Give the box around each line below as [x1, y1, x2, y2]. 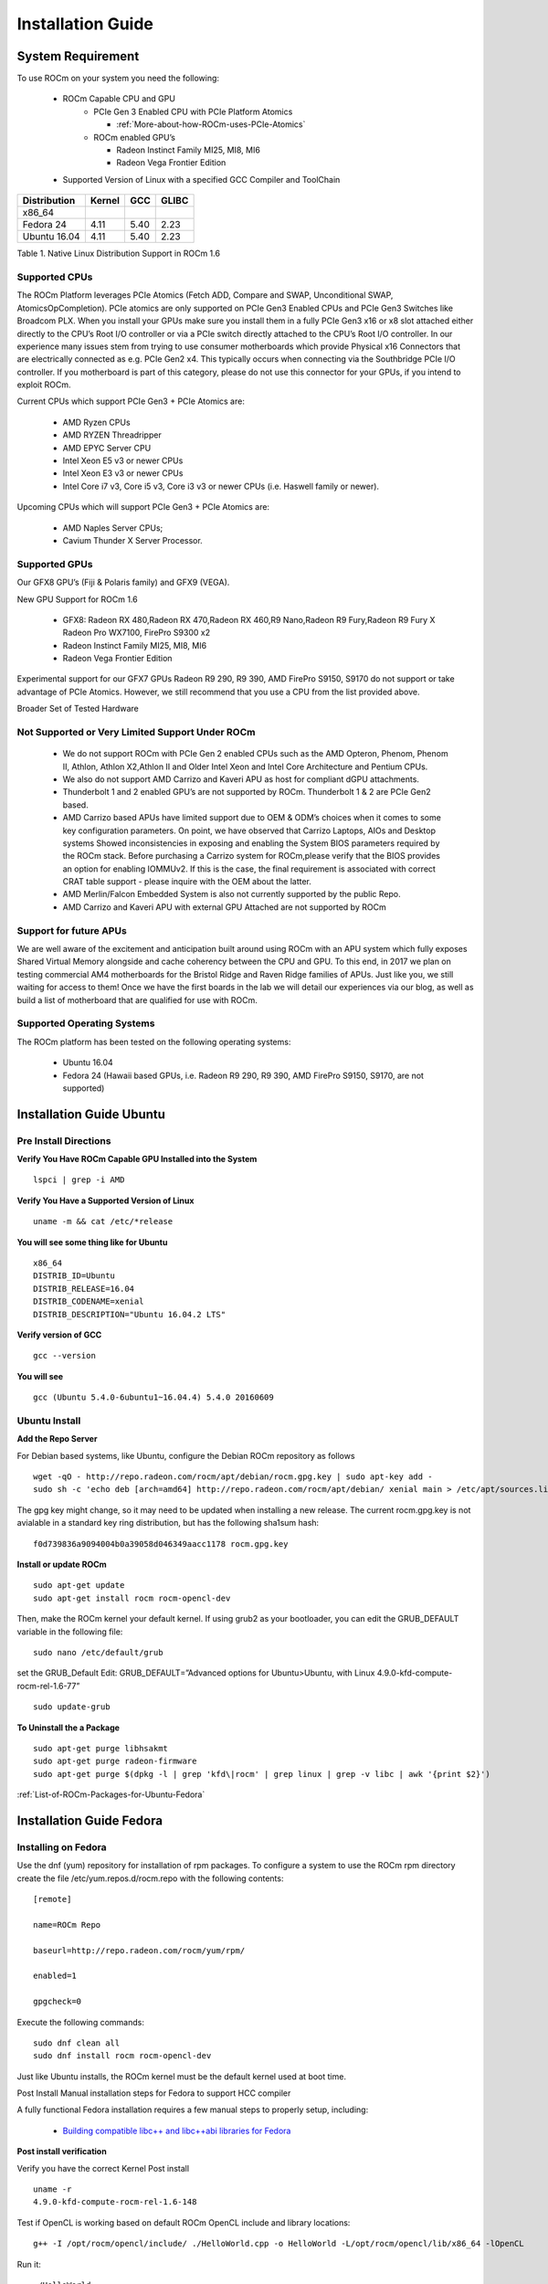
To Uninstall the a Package [16, 1722, 121, 1733]
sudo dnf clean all [33, 2037, 121, 2048]
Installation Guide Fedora [16, 1813, 163, 1828]
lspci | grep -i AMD [33, 1175, 125, 1185]
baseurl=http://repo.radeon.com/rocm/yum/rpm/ [33, 1945, 246, 1955]
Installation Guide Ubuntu [16, 1106, 166, 1122]
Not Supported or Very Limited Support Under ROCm [16, 726, 256, 738]
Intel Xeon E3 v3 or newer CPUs [62, 468, 184, 479]
